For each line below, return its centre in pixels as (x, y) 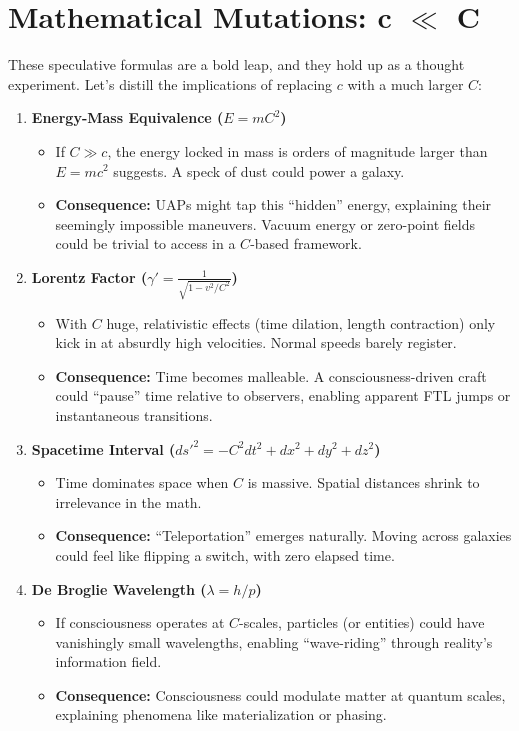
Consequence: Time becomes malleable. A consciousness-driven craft (271, 375)
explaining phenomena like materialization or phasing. (221, 714)
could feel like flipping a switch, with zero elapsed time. (225, 554)
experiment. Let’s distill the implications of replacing (170, 83)
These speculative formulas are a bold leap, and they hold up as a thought (236, 64)
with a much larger (405, 83)
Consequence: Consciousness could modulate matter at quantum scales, (280, 694)
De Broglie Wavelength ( (119, 588)
